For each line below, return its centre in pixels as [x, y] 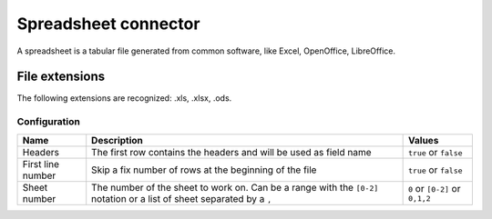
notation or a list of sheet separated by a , [182, 198]
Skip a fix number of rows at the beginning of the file [204, 170]
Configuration [49, 122]
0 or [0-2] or [435, 189]
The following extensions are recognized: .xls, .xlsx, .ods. [124, 98]
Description [117, 140]
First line [41, 164]
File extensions [61, 77]
